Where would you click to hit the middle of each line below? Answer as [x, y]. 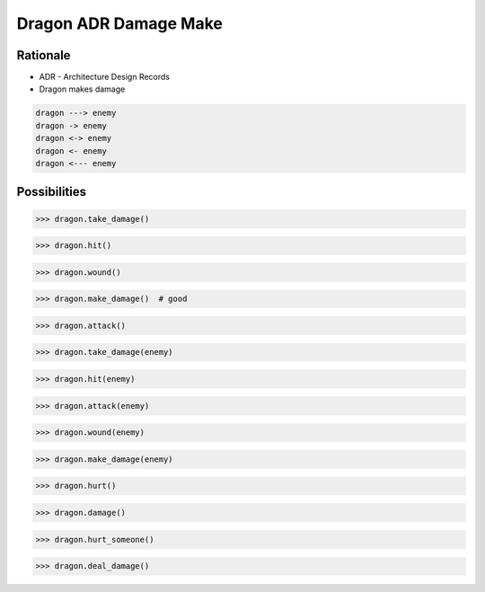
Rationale [44, 55]
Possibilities [52, 192]
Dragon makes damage [82, 89]
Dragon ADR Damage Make [120, 23]
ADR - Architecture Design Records [105, 77]
